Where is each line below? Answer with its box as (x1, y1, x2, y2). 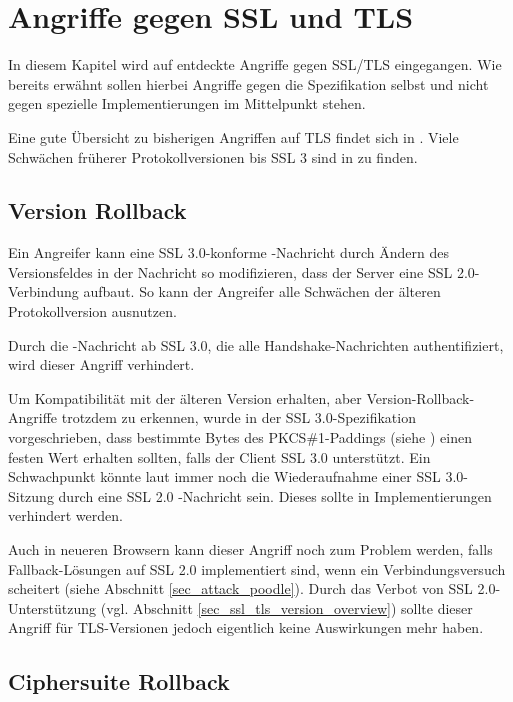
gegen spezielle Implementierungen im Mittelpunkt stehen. (8, 93, 366, 114)
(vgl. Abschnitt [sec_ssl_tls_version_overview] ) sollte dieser (100, 597, 473, 618)
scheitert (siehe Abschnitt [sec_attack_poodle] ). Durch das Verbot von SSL (8, 578, 473, 599)
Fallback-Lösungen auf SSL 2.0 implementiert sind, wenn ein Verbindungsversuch (8, 558, 506, 579)
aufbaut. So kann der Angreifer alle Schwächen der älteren (83, 281, 441, 302)
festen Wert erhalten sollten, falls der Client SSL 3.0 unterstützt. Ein (8, 446, 431, 467)
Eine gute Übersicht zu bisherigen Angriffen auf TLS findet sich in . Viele (8, 126, 459, 147)
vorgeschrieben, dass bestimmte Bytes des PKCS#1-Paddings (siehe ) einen (8, 427, 473, 448)
